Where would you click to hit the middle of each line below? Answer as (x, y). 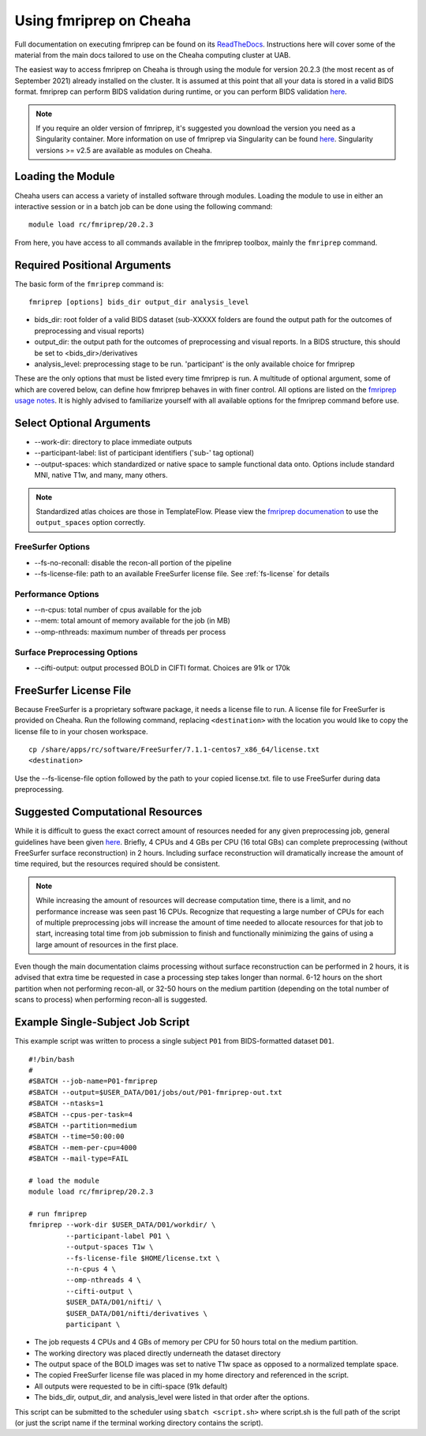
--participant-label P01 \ (118, 1236)
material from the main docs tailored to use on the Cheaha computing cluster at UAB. (153, 54)
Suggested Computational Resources (108, 812)
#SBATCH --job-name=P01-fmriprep (93, 1081)
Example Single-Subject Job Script (102, 1022)
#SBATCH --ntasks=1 (66, 1104)
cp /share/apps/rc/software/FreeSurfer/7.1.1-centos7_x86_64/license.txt (174, 750)
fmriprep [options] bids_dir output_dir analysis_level (139, 302)
